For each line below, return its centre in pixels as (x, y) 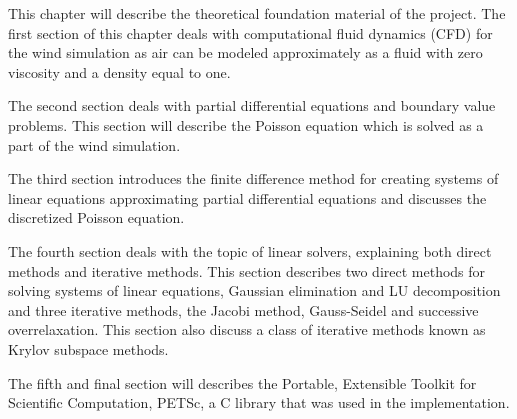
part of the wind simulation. (94, 144)
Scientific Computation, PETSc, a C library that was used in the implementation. (259, 402)
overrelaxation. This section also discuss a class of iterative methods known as (247, 329)
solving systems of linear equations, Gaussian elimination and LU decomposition (254, 290)
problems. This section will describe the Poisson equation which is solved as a (246, 124)
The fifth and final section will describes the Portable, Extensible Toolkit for (242, 382)
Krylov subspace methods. (88, 348)
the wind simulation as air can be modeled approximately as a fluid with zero (245, 52)
